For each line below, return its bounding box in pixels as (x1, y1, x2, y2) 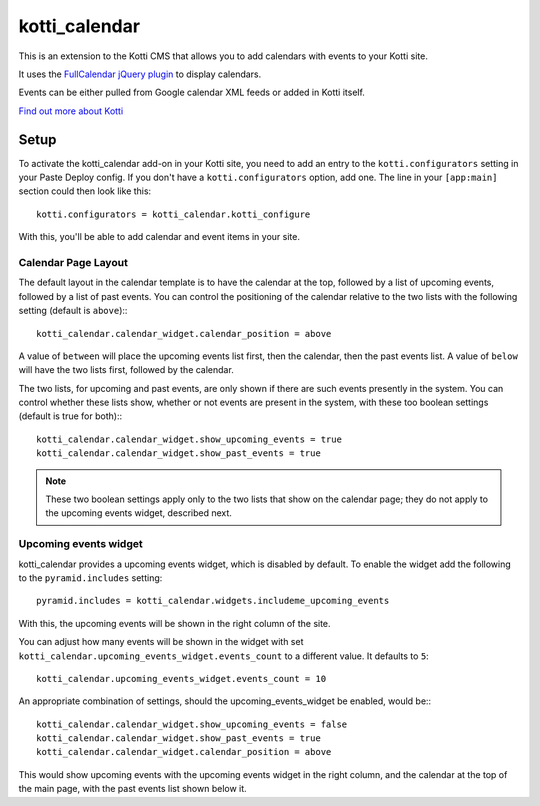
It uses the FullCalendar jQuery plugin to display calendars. (18, 68, 262, 80)
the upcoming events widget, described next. (45, 507, 232, 519)
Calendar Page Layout (18, 255, 129, 269)
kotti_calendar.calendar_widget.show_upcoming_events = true (36, 433, 342, 445)
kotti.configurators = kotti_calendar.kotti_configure (36, 208, 311, 220)
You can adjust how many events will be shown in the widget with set (18, 636, 304, 648)
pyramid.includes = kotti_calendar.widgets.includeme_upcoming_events (36, 595, 390, 607)
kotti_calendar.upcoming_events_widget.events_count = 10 (36, 673, 327, 684)
